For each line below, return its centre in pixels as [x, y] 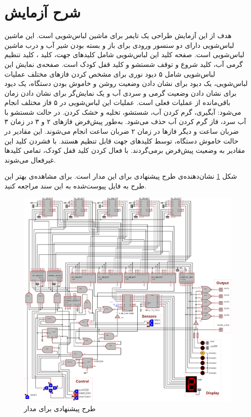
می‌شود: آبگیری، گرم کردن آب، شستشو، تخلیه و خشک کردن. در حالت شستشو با [123, 112]
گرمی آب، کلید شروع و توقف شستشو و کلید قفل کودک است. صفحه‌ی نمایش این [124, 64]
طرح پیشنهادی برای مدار [60, 408]
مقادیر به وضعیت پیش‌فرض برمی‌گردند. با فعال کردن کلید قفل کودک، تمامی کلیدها [125, 150]
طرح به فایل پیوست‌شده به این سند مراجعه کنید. [75, 186]
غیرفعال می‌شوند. [30, 159]
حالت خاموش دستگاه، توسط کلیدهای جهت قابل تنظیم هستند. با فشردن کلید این [122, 140]
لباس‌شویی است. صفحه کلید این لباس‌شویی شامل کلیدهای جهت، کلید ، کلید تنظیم [125, 54]
